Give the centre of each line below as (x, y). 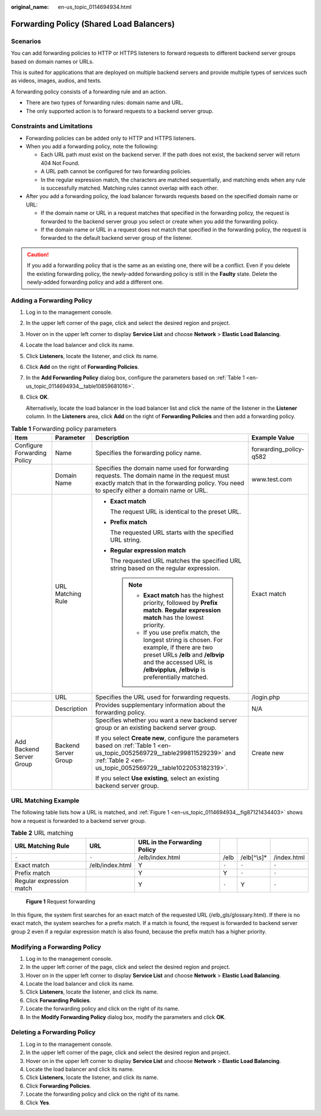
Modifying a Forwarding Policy (56, 947)
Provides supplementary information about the (160, 705)
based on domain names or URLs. (53, 61)
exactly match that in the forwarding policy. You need (170, 483)
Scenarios (26, 41)
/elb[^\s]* (254, 857)
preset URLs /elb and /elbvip (184, 654)
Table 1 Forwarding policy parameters (64, 428)
